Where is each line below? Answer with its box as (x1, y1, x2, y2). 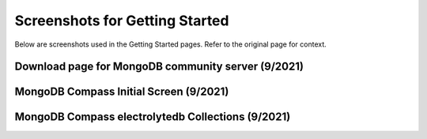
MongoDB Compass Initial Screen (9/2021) (14, 85, 229, 99)
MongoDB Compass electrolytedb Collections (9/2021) (14, 111, 291, 124)
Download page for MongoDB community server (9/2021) (14, 60, 304, 73)
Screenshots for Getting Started (14, 12, 229, 29)
